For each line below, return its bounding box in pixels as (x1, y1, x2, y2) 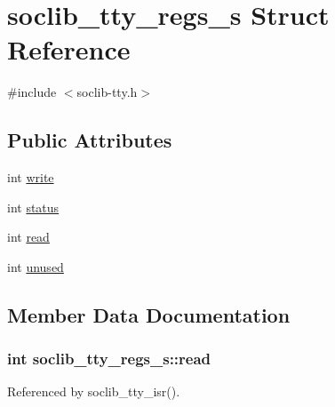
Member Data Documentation (7, 300, 291, 328)
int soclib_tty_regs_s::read (7, 347, 211, 370)
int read (7, 227, 50, 246)
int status (7, 197, 60, 216)
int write (7, 168, 54, 187)
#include (7, 83, 57, 101)
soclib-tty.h (76, 83, 138, 101)
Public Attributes (7, 126, 172, 154)
